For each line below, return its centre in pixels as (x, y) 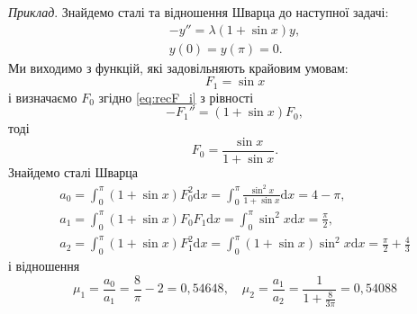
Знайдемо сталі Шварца (73, 171)
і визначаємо (43, 97)
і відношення (44, 266)
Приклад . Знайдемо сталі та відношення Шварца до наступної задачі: (199, 12)
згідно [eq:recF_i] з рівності (176, 97)
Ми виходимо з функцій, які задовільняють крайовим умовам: (178, 67)
